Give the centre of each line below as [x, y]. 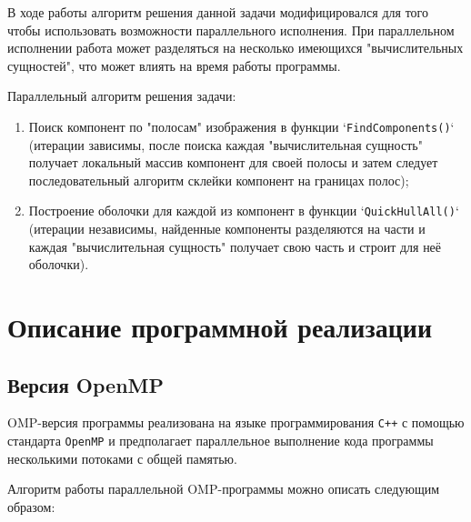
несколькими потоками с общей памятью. [122, 458]
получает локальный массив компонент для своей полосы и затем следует [233, 162]
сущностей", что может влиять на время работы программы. [174, 65]
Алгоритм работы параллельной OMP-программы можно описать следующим [224, 489]
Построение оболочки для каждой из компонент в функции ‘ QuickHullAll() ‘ [244, 211]
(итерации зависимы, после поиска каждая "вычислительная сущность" [225, 144]
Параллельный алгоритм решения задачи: [122, 96]
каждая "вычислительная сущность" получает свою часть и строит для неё [235, 246]
